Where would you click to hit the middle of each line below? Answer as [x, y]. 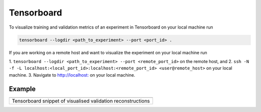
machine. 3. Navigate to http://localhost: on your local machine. [72, 75]
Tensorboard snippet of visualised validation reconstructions [81, 101]
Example [22, 89]
